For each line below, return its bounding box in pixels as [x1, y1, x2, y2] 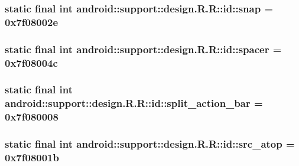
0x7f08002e [5, 14, 58, 29]
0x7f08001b [5, 150, 59, 165]
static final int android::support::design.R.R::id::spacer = [5, 41, 282, 56]
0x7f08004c [5, 55, 58, 70]
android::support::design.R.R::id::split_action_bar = [5, 96, 263, 110]
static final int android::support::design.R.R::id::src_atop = [5, 136, 295, 151]
